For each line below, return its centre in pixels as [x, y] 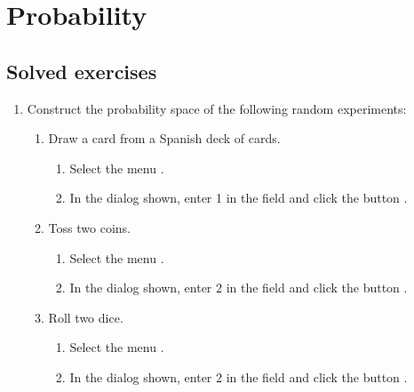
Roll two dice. [86, 317]
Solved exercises [82, 71]
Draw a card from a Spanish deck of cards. [164, 138]
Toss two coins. [89, 227]
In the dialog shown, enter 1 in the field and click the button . [239, 198]
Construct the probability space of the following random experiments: [217, 108]
